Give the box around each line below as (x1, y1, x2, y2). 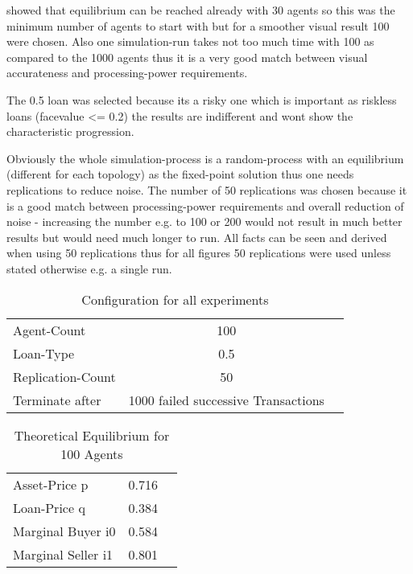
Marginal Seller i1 (13, 544, 114, 564)
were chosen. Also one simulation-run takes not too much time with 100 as (6, 33, 374, 50)
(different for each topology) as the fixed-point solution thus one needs (6, 166, 354, 182)
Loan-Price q (13, 498, 85, 517)
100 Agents (60, 444, 123, 463)
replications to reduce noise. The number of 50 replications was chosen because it (6, 181, 407, 198)
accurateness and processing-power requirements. (6, 64, 248, 81)
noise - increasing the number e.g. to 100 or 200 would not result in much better (6, 213, 403, 230)
